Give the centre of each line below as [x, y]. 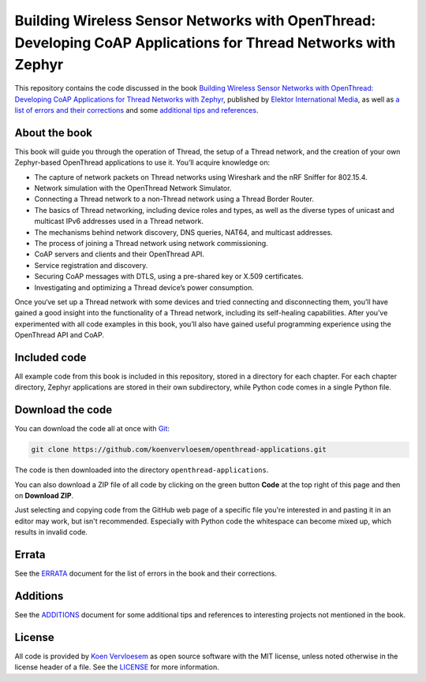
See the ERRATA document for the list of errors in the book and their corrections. [146, 574]
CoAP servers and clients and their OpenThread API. [120, 254]
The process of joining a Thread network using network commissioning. [151, 243]
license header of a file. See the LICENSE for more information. [117, 667]
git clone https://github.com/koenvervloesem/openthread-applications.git [179, 450]
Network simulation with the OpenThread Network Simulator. [133, 188]
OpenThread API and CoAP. [60, 335]
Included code [50, 358]
